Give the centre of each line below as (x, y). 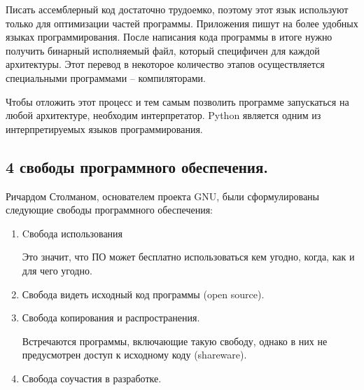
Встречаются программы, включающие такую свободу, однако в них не (175, 341)
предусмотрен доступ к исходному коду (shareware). (134, 355)
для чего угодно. (57, 270)
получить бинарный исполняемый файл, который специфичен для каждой (163, 50)
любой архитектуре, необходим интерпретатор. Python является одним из (163, 115)
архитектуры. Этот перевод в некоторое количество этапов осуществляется (165, 64)
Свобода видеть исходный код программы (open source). (143, 294)
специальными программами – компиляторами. (106, 77)
